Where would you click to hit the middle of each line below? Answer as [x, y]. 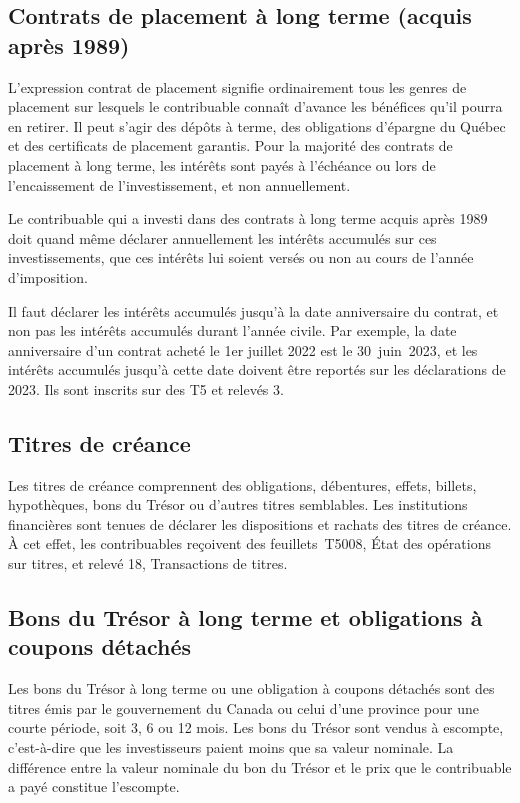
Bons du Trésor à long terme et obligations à [245, 617]
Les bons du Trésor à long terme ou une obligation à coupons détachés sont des [251, 688]
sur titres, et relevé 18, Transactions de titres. [148, 563]
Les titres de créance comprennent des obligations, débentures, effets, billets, [242, 484]
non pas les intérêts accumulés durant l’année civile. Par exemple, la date [232, 330]
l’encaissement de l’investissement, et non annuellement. [179, 184]
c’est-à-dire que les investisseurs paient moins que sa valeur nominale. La [231, 747]
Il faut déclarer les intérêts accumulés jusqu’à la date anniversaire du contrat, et [253, 310]
